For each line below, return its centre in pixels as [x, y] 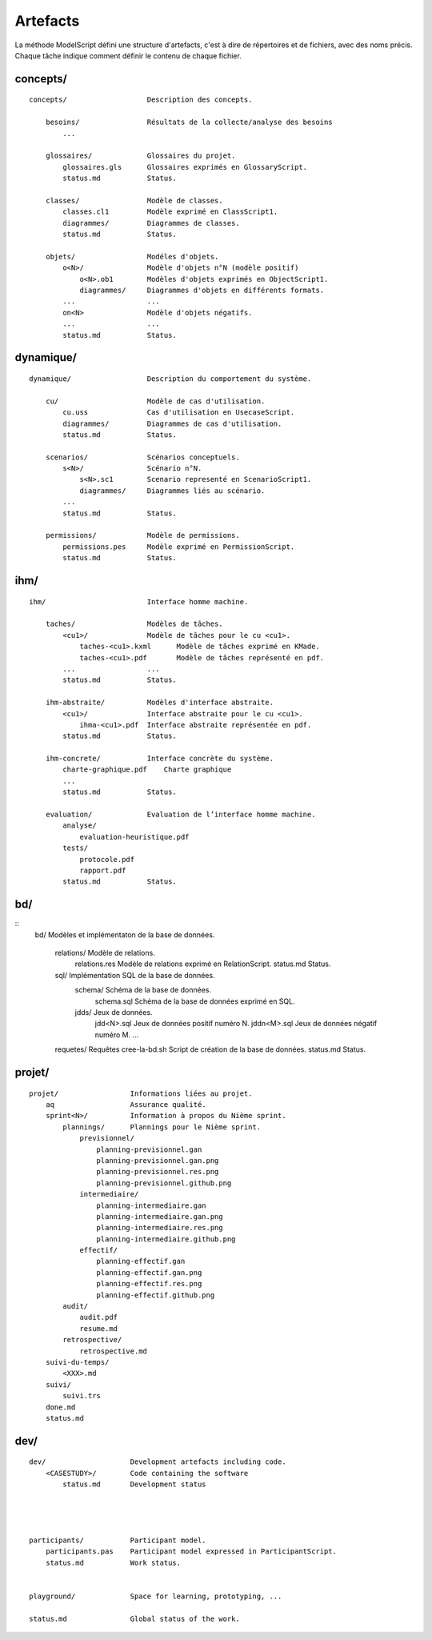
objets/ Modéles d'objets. [132, 257]
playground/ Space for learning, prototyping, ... [156, 1596]
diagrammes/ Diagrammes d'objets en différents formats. [202, 290]
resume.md [99, 1328]
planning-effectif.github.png [156, 1295]
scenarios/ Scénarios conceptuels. [142, 457]
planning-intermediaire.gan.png [160, 1216]
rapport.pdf [103, 870]
